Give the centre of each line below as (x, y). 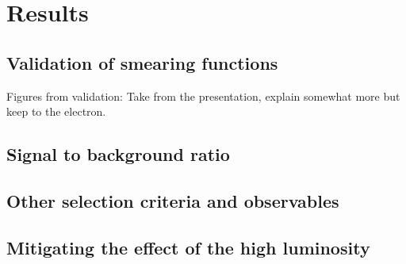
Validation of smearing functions (142, 62)
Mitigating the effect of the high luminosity (188, 247)
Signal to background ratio (118, 154)
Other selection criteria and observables (173, 200)
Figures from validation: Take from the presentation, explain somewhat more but (203, 96)
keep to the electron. (56, 111)
